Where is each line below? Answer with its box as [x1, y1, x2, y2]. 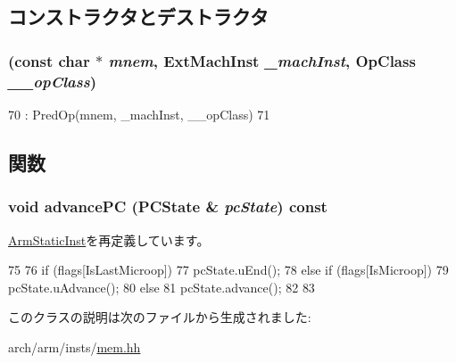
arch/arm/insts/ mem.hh [8, 337, 141, 356]
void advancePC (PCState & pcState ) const [8, 195, 327, 218]
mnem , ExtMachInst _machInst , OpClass [108, 49, 416, 71]
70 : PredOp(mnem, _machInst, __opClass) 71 [8, 104, 270, 123]
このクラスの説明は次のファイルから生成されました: [8, 308, 311, 326]
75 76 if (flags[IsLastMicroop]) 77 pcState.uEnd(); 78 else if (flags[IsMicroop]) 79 [8, 260, 449, 279]
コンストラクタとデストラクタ [8, 3, 269, 30]
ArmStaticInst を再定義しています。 [8, 230, 210, 249]
